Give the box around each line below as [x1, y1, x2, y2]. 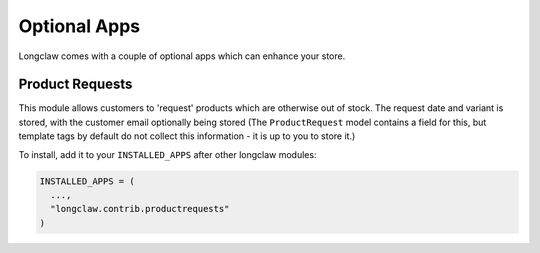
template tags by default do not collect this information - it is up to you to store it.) [18, 130, 356, 142]
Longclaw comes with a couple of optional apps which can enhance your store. [18, 50, 346, 62]
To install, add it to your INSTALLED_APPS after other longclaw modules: [18, 148, 317, 160]
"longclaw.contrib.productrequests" [50, 203, 230, 215]
